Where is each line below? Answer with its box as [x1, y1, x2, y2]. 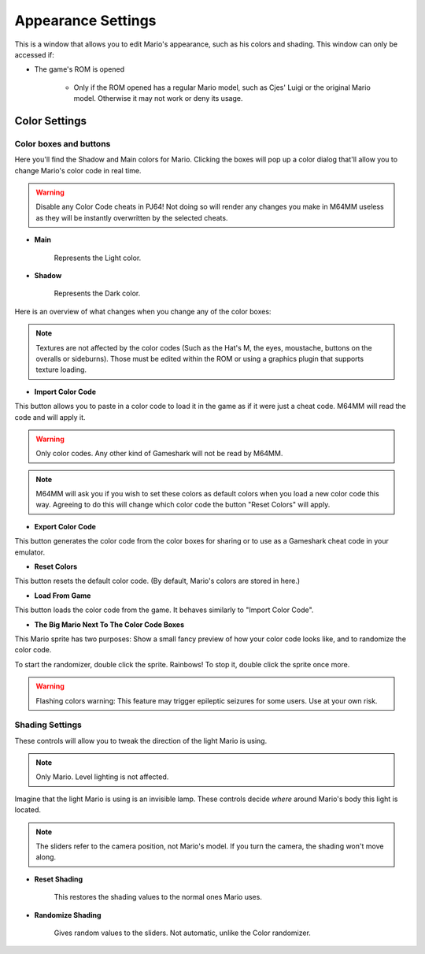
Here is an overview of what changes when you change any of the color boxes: [14, 306, 272, 316]
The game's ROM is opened [34, 65, 125, 74]
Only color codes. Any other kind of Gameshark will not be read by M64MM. [35, 449, 283, 458]
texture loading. [35, 365, 87, 374]
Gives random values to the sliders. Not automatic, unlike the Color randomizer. [54, 928, 311, 937]
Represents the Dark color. [54, 288, 141, 299]
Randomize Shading [34, 910, 102, 919]
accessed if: [14, 50, 55, 59]
